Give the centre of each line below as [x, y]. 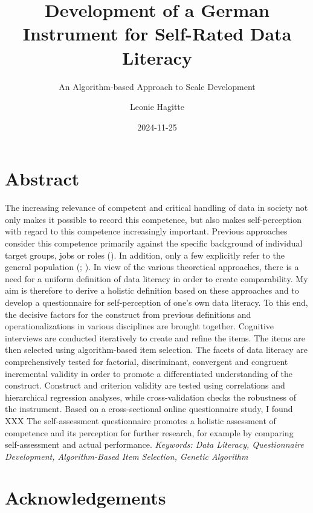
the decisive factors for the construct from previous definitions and [128, 314]
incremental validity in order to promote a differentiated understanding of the [149, 373]
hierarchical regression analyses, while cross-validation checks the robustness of [151, 397]
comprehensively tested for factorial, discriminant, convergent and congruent [147, 361]
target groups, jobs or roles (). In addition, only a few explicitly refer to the [145, 255]
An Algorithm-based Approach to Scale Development [157, 86]
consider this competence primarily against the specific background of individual [154, 243]
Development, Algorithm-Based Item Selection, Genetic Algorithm [127, 456]
